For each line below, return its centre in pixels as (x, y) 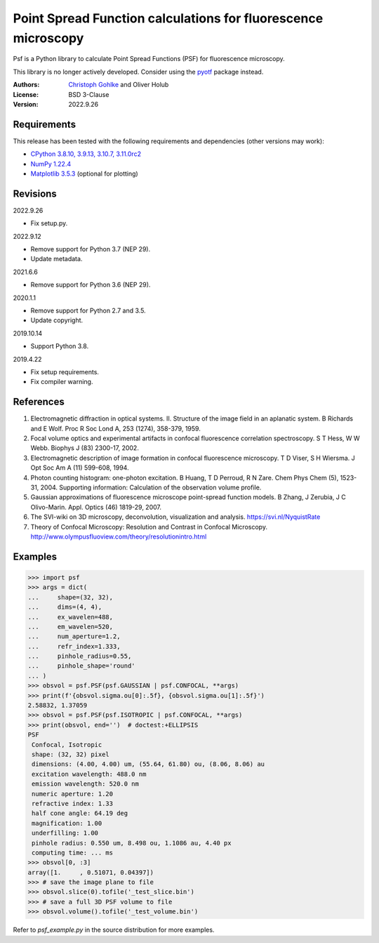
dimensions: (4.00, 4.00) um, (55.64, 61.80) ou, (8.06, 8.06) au (148, 764)
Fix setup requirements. (65, 371)
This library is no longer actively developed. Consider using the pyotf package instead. (138, 72)
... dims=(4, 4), (65, 607)
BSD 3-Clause (89, 94)
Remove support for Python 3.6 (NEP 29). (91, 285)
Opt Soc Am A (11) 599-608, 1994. (80, 468)
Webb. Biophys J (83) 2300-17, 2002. (85, 448)
